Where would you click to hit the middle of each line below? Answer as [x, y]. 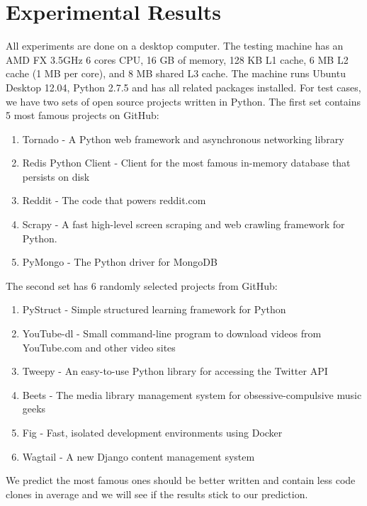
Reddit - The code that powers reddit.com [114, 200]
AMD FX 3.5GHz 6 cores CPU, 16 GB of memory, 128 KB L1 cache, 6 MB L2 [177, 59]
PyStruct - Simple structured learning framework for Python [154, 309]
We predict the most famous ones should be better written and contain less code [181, 480]
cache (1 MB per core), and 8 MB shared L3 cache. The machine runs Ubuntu [176, 73]
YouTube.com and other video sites [99, 347]
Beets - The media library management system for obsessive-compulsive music [192, 394]
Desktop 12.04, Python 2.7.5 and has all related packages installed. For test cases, [183, 87]
